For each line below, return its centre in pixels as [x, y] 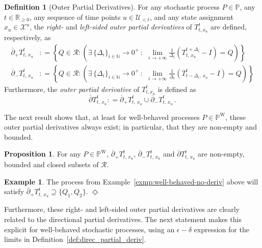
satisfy [14, 191]
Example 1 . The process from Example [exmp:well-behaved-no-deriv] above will [131, 181]
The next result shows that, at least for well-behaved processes [102, 117]
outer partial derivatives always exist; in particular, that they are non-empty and [130, 127]
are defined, [229, 27]
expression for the [221, 229]
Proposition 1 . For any [43, 154]
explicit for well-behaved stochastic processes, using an [89, 229]
